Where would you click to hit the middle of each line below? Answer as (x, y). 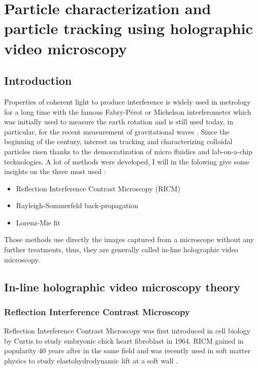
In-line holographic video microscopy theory (122, 287)
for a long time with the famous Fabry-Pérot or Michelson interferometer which (128, 111)
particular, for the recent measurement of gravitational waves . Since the (117, 131)
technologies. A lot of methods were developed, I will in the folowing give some (127, 161)
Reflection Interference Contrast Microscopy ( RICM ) (98, 188)
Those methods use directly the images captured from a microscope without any (129, 239)
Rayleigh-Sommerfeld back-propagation (77, 205)
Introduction (38, 80)
